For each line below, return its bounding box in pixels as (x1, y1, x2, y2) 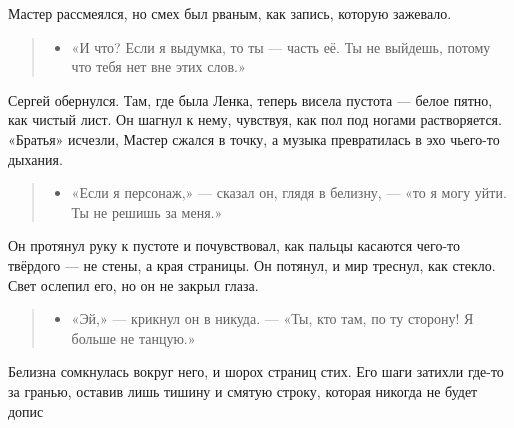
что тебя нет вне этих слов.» (71, 56, 246, 77)
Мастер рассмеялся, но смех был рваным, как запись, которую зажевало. (8, 3, 452, 23)
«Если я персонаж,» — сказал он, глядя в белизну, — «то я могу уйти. (71, 182, 507, 203)
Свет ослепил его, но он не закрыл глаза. (8, 274, 259, 295)
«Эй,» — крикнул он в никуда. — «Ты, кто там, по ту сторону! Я (71, 308, 474, 329)
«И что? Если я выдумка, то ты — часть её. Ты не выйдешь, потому (71, 36, 491, 57)
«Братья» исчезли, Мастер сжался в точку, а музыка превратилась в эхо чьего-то (8, 128, 500, 149)
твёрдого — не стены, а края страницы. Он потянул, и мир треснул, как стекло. (8, 254, 496, 275)
